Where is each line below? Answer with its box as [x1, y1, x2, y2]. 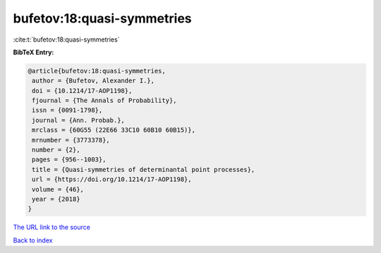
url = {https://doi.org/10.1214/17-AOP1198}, [32, 175, 192, 183]
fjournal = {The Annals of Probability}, [32, 97, 177, 105]
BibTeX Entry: [13, 48, 54, 56]
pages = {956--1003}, [32, 156, 107, 163]
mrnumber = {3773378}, [32, 136, 111, 144]
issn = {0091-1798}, [32, 106, 103, 114]
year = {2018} [32, 195, 80, 203]
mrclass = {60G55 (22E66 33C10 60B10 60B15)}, [32, 126, 195, 134]
